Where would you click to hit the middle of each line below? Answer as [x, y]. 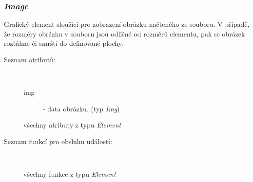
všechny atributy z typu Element [72, 125]
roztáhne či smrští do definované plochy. [64, 43]
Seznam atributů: [30, 59]
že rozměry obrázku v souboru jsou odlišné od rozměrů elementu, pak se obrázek [125, 33]
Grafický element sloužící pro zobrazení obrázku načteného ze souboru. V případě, [127, 24]
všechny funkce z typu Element [70, 174]
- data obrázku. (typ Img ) [81, 108]
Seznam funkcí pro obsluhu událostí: [58, 141]
